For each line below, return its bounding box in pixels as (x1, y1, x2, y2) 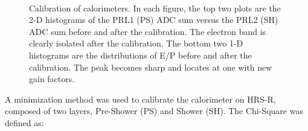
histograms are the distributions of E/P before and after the (29, 48, 252, 61)
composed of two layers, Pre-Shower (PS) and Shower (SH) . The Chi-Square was (5, 104, 303, 117)
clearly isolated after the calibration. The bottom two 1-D (29, 37, 243, 50)
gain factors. (29, 72, 75, 85)
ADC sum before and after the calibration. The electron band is (29, 25, 266, 37)
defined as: (5, 116, 44, 129)
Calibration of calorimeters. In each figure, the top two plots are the (29, 1, 281, 14)
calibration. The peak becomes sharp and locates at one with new (29, 60, 272, 73)
